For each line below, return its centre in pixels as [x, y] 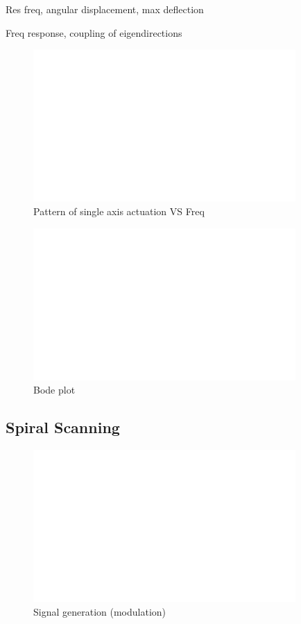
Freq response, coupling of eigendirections [94, 32]
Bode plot [54, 390]
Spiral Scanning [63, 427]
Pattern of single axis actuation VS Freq [119, 211]
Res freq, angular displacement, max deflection [105, 9]
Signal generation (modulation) [100, 612]
